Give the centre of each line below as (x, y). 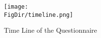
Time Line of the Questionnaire (50, 30)
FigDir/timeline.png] (39, 15)
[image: (16, 7)
